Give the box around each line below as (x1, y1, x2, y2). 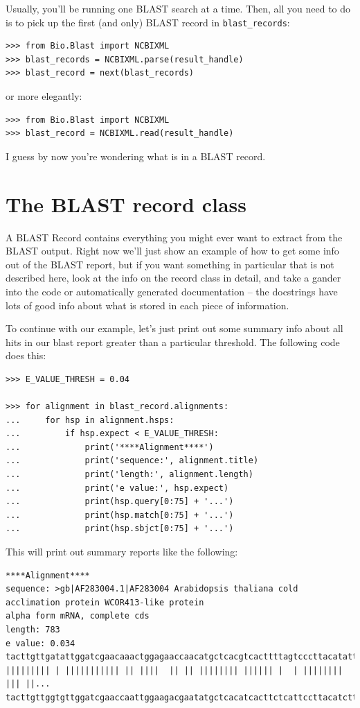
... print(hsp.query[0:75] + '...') (6, 497, 234, 507)
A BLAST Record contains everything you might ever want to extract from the (6, 230, 343, 244)
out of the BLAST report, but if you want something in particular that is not (6, 257, 334, 271)
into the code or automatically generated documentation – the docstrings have (6, 284, 338, 298)
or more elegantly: (6, 89, 82, 103)
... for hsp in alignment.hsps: (6, 415, 174, 425)
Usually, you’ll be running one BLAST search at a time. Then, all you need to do (6, 1, 351, 15)
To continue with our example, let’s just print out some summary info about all (6, 321, 343, 336)
